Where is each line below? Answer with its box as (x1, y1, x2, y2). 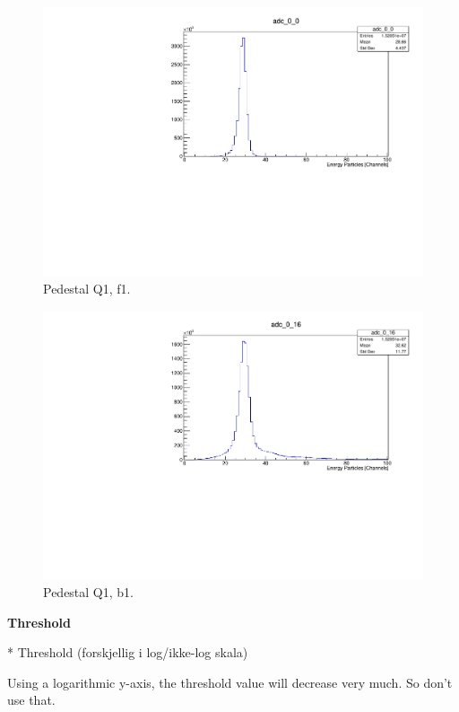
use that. (7, 690, 56, 709)
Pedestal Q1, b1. (43, 583, 134, 602)
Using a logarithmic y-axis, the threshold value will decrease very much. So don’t (7, 672, 453, 691)
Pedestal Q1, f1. (43, 279, 131, 298)
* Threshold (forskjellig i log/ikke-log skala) (7, 643, 248, 662)
